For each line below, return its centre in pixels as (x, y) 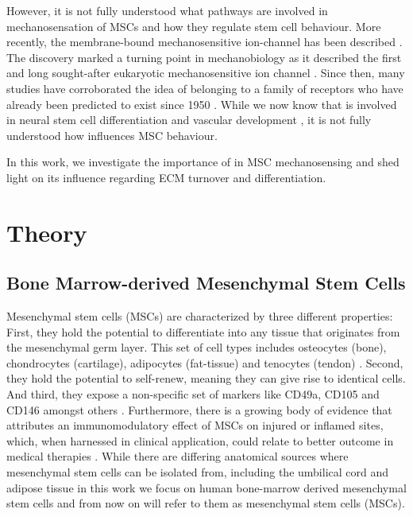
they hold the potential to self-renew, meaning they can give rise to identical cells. (206, 378)
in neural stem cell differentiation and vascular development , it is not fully (189, 120)
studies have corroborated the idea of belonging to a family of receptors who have (205, 88)
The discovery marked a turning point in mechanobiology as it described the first (204, 57)
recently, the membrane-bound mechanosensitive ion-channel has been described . (205, 42)
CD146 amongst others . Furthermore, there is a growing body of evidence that (199, 409)
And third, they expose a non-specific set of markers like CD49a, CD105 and (193, 394)
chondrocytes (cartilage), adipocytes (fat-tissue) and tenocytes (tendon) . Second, (205, 362)
